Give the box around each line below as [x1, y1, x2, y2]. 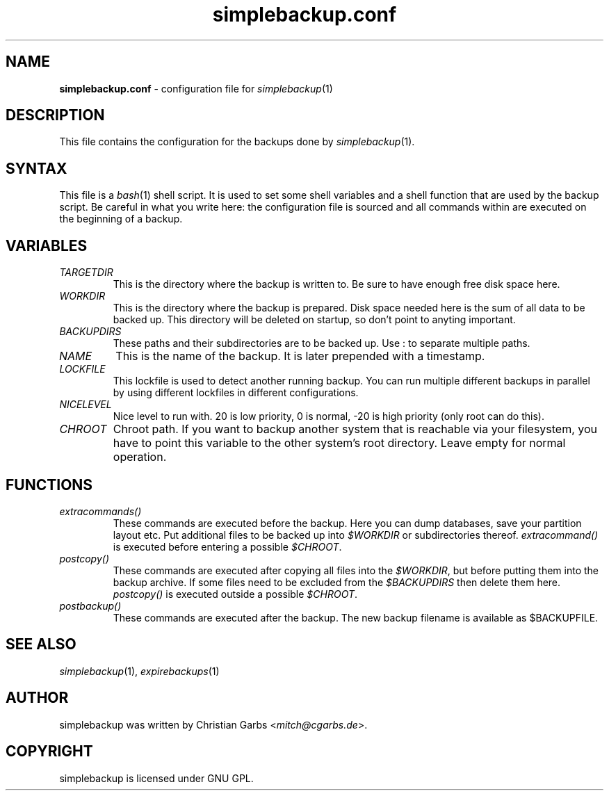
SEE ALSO [6, 635, 76, 653]
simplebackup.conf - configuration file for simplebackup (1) [59, 82, 333, 95]
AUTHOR [6, 689, 69, 707]
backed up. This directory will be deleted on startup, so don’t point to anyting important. [113, 314, 516, 326]
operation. [113, 450, 167, 464]
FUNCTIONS [6, 476, 93, 494]
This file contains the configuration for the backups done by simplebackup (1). [59, 136, 415, 148]
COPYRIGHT [6, 742, 93, 761]
